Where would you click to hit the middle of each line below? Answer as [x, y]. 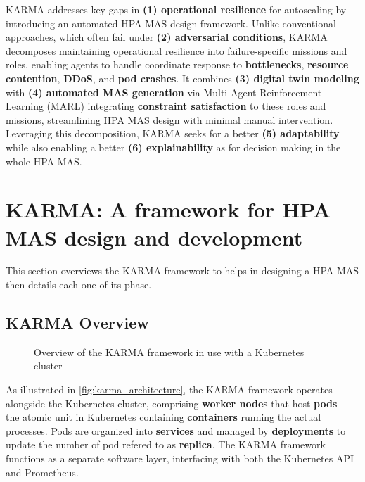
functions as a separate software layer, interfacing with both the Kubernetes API [180, 458]
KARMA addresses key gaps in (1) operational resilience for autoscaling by [176, 9]
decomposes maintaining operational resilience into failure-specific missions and [177, 50]
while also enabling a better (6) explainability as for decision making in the [173, 147]
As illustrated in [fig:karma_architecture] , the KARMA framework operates [169, 389]
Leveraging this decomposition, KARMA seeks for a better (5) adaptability [173, 133]
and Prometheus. [42, 472]
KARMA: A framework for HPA [168, 209]
